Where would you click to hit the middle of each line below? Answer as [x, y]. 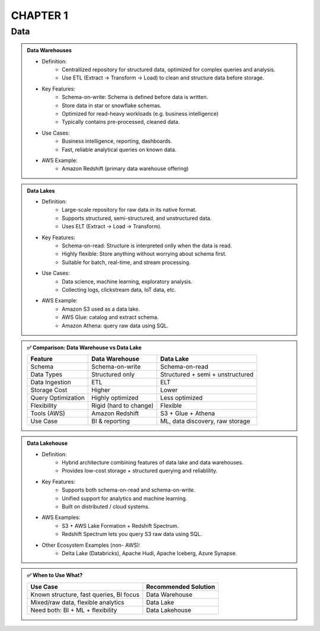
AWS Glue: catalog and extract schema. [111, 317]
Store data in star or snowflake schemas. [112, 105]
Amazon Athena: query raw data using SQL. [115, 326]
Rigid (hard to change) [123, 406]
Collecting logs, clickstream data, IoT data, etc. [119, 289]
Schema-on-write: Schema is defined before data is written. [135, 97]
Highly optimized [115, 398]
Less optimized [181, 398]
